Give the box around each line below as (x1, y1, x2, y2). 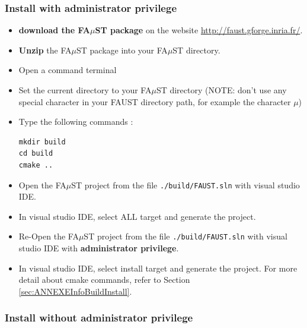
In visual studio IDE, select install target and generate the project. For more (18, 261, 298, 274)
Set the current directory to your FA (18, 84, 152, 96)
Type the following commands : (18, 115, 133, 128)
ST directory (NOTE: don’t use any (156, 84, 287, 96)
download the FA (18, 24, 91, 36)
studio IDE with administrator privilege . (18, 242, 179, 254)
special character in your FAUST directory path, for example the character (18, 95, 291, 108)
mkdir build (18, 137, 66, 146)
